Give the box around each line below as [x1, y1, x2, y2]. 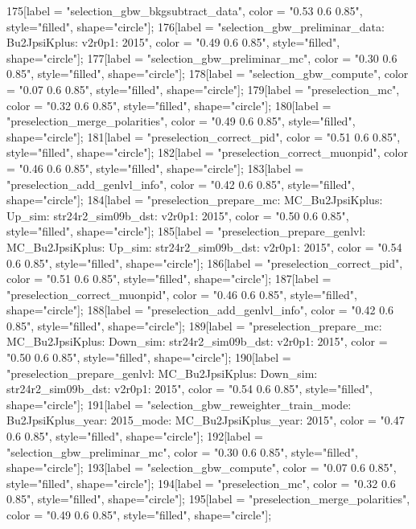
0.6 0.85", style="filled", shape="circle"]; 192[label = [6, 428, 263, 445]
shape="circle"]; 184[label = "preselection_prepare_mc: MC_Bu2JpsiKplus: [6, 191, 383, 208]
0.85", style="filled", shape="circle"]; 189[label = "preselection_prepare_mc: [6, 317, 382, 334]
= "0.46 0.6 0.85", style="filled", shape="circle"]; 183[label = [6, 159, 304, 176]
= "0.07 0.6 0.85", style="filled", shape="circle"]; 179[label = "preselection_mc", [6, 80, 400, 97]
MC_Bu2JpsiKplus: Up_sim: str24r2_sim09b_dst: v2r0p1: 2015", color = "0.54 [6, 238, 402, 255]
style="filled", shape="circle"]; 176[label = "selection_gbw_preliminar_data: [6, 18, 385, 35]
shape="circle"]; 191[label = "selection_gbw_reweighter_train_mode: [6, 396, 352, 412]
